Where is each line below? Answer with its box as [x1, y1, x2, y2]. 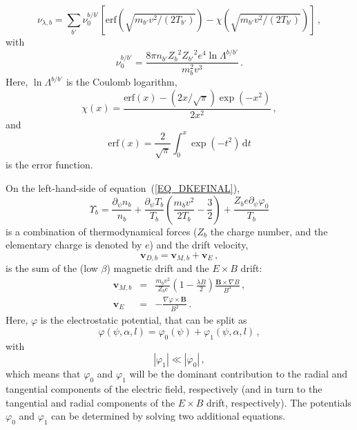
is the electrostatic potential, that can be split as [40, 313, 247, 327]
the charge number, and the [210, 224, 328, 238]
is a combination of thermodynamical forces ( [6, 224, 197, 238]
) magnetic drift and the [106, 261, 209, 275]
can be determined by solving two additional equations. [51, 409, 286, 423]
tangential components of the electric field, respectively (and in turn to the [6, 382, 322, 396]
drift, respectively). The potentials [206, 395, 351, 409]
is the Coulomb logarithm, [66, 75, 177, 89]
